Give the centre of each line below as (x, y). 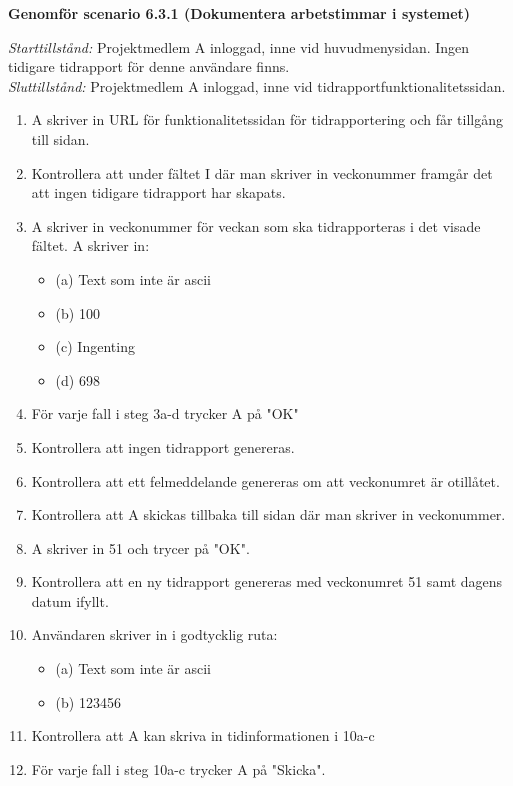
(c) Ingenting (95, 346)
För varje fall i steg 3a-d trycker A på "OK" (165, 413)
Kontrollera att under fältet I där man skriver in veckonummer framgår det (262, 172)
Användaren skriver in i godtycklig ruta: (154, 634)
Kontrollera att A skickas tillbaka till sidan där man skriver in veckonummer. (268, 514)
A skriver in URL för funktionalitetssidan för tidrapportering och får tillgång (267, 119)
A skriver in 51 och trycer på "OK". (140, 547)
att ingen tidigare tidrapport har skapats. (158, 192)
